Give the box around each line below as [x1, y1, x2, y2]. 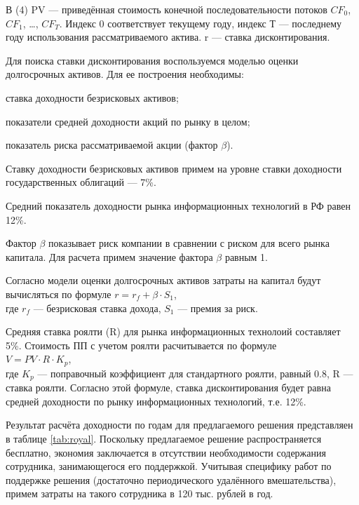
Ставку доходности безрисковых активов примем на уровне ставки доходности [6, 161, 342, 175]
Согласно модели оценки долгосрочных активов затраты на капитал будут [6, 273, 321, 288]
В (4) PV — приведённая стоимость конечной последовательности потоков [6, 2, 327, 16]
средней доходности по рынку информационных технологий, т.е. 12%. [6, 393, 306, 408]
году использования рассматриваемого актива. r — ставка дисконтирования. [6, 29, 330, 44]
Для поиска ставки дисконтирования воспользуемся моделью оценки [6, 53, 299, 67]
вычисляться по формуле [6, 286, 111, 301]
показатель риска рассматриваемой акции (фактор [6, 137, 218, 152]
